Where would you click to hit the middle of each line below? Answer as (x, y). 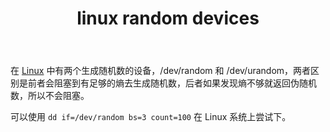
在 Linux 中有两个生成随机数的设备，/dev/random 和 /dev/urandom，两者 (161, 71)
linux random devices (168, 18)
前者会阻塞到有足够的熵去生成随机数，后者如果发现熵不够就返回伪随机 (172, 83)
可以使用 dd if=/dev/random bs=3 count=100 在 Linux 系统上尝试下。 (151, 117)
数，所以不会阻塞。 (50, 96)
